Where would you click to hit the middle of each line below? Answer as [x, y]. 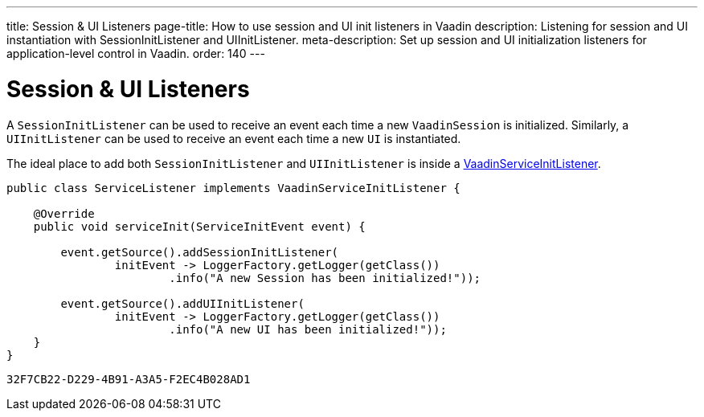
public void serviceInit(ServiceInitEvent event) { [199, 226]
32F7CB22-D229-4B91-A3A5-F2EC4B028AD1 [129, 379]
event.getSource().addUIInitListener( [182, 303]
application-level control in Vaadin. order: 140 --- [136, 53]
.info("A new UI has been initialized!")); [308, 329]
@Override [64, 213]
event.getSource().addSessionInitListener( [200, 252]
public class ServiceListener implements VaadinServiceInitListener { [233, 188]
